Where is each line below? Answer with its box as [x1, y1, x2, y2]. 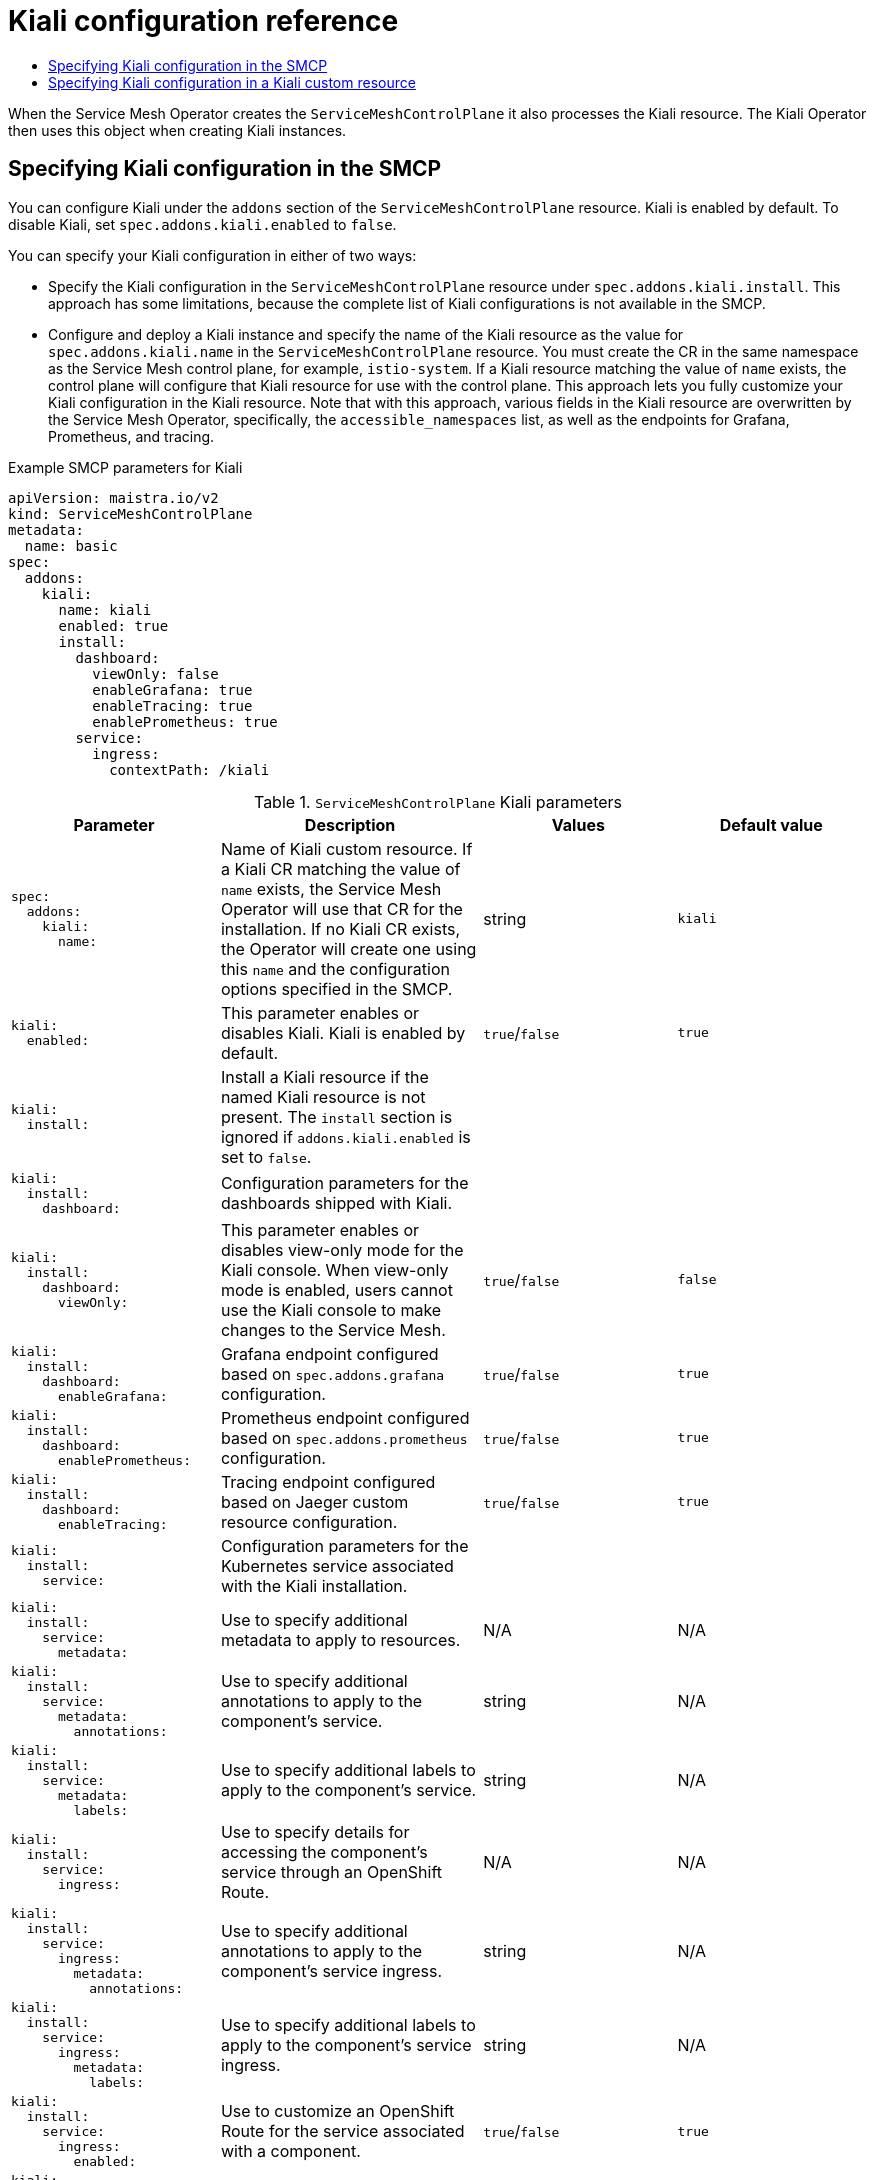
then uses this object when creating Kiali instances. [8, 121, 347, 139]
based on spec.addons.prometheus [220, 1427, 468, 1448]
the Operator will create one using [220, 938, 477, 959]
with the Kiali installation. [220, 1575, 408, 1596]
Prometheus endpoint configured [220, 1407, 470, 1428]
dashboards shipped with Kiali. [220, 1193, 453, 1214]
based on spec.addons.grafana [220, 1363, 445, 1384]
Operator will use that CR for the [220, 898, 463, 919]
